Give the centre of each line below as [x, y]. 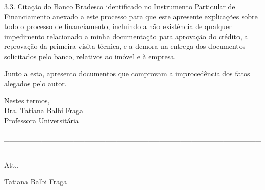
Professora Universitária [42, 120]
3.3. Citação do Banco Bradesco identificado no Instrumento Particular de [120, 6]
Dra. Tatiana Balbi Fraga [44, 110]
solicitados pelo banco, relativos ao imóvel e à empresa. [90, 56]
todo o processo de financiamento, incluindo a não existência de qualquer [118, 26]
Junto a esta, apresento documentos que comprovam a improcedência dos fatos [127, 73]
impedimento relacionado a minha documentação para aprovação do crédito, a [126, 36]
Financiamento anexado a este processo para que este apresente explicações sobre [131, 16]
